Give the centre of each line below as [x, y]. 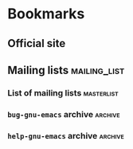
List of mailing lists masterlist [63, 92]
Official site [37, 43]
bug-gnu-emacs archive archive [64, 114]
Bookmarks [46, 14]
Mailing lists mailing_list [66, 70]
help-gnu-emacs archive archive [66, 135]
